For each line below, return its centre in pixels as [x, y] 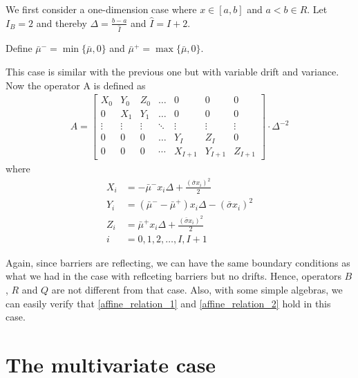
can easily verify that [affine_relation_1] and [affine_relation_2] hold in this [168, 303]
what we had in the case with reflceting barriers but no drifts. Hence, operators [173, 276]
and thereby [62, 22]
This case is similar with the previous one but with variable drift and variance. [172, 72]
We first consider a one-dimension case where [101, 9]
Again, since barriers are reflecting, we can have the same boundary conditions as [178, 262]
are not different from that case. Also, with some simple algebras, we [197, 290]
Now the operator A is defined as [76, 85]
